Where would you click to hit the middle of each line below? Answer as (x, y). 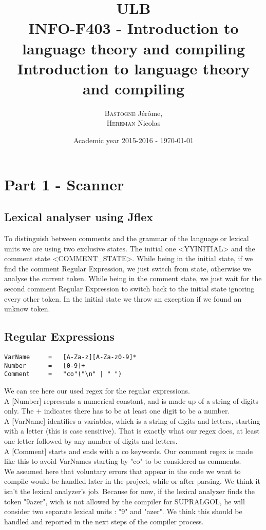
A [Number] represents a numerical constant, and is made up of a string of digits (131, 400)
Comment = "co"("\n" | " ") (63, 374)
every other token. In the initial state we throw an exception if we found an (123, 298)
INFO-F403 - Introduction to (134, 28)
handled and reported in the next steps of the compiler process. (104, 521)
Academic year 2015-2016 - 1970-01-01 (134, 140)
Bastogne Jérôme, (134, 113)
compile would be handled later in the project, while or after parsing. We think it (132, 481)
